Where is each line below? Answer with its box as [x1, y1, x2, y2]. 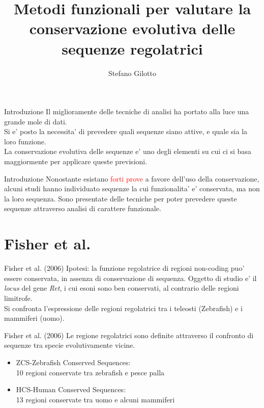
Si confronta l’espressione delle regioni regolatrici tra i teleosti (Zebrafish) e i [4, 302, 243, 313]
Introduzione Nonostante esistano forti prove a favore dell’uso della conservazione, [4, 173, 259, 184]
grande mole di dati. [4, 116, 67, 126]
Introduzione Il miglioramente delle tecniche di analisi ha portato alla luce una [4, 106, 249, 117]
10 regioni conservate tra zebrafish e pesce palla [16, 367, 165, 377]
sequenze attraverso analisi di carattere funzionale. [4, 203, 161, 214]
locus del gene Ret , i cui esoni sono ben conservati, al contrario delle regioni [4, 283, 239, 293]
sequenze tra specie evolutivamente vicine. [4, 340, 135, 350]
